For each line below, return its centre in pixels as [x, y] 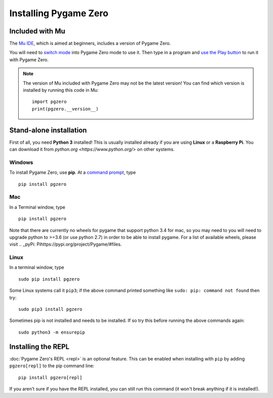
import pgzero [49, 102]
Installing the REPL [39, 347]
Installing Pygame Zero [59, 13]
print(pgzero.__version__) [65, 109]
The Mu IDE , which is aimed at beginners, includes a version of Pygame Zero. [90, 44]
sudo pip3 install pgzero [51, 309]
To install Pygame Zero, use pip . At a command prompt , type [73, 173]
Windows [21, 162]
